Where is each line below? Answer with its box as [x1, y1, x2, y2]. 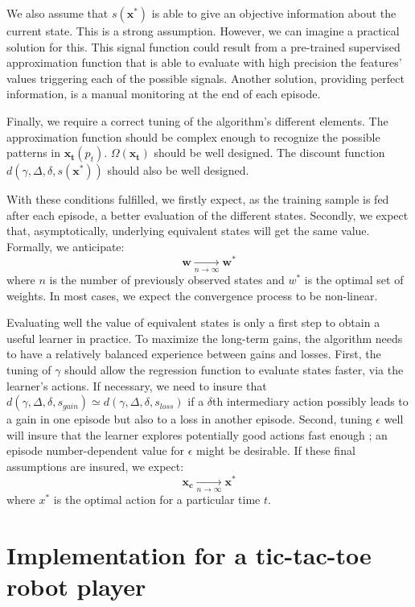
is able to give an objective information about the [151, 5, 397, 21]
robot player [6, 569, 146, 602]
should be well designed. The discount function [154, 144, 385, 161]
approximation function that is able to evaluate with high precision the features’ [6, 54, 402, 71]
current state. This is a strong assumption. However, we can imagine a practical [6, 23, 400, 39]
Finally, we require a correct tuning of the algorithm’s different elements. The [6, 112, 388, 129]
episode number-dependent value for [6, 442, 185, 459]
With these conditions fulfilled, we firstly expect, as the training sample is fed [6, 191, 389, 208]
